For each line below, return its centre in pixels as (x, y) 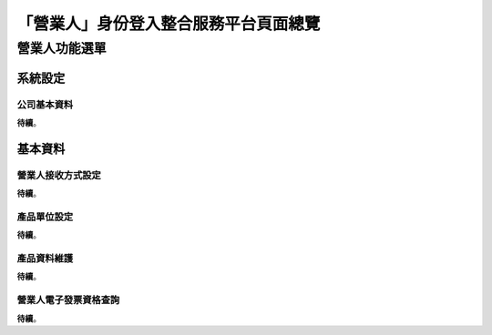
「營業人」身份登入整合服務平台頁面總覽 (169, 24)
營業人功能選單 (61, 48)
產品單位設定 (45, 217)
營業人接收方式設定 (59, 175)
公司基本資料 (45, 105)
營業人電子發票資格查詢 (68, 300)
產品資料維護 (45, 259)
